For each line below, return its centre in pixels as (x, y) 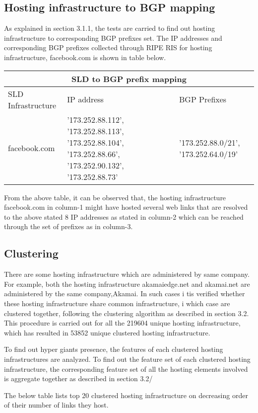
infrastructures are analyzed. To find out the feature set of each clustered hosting (127, 359)
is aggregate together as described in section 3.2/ (78, 378)
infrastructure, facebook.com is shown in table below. (85, 57)
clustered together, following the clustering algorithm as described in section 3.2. (127, 313)
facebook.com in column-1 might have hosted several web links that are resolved (126, 207)
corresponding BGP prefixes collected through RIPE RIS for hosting (108, 47)
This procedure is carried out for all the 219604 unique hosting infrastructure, (122, 323)
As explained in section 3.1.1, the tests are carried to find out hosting (110, 28)
